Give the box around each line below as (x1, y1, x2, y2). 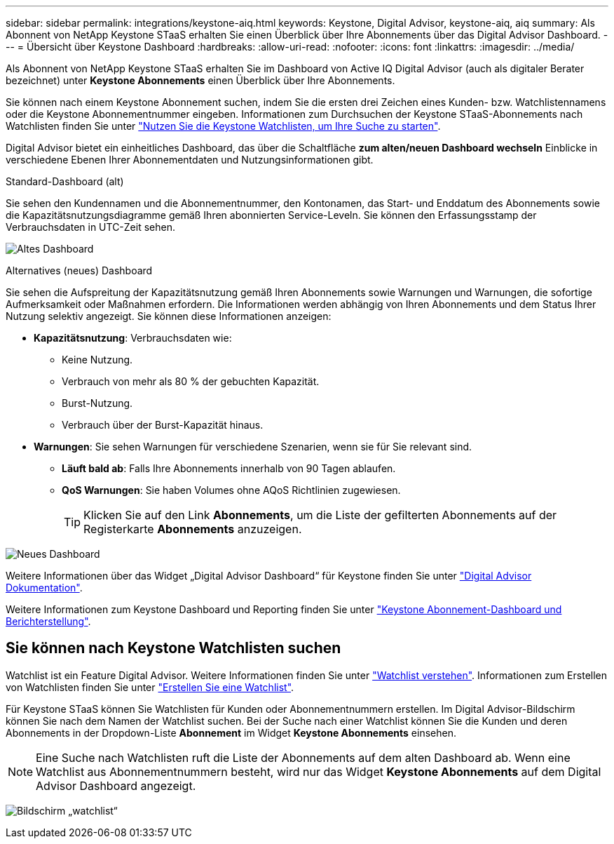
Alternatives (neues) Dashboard (6, 264, 153, 276)
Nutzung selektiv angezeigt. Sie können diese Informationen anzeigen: (6, 310, 332, 322)
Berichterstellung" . (6, 615, 91, 627)
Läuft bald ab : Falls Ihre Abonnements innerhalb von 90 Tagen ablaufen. (62, 462, 396, 474)
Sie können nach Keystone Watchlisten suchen (6, 639, 341, 657)
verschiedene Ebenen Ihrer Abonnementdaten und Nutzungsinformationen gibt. (6, 154, 374, 166)
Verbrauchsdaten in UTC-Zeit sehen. (6, 221, 175, 233)
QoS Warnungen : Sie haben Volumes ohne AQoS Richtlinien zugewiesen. (62, 484, 401, 496)
